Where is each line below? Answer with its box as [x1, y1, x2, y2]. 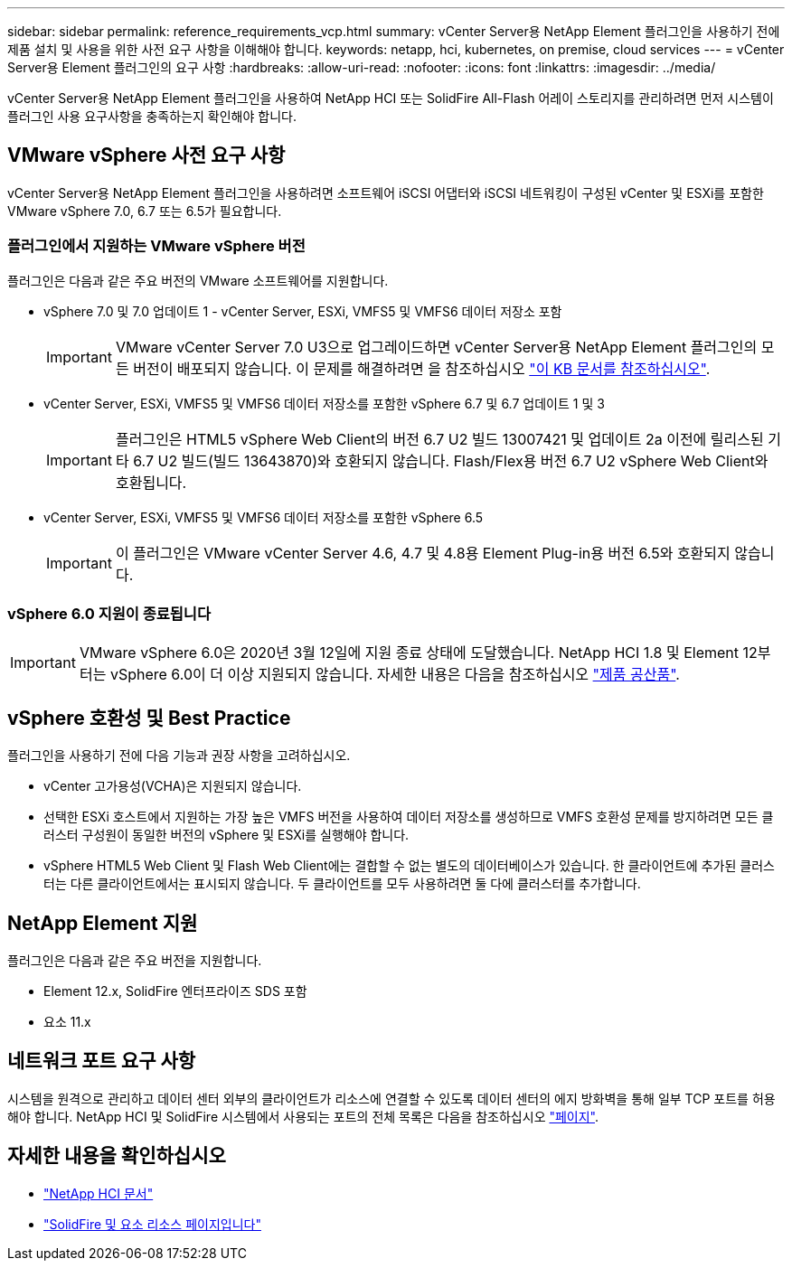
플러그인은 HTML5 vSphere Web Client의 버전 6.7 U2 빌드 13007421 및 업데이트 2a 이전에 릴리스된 [115, 429, 764, 448]
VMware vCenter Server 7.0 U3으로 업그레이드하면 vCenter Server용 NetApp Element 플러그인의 [115, 337, 758, 356]
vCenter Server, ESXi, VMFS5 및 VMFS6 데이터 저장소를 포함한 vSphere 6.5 [43, 509, 484, 525]
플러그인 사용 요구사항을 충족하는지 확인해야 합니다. [7, 108, 297, 124]
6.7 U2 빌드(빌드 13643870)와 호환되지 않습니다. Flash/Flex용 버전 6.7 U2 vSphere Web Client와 [133, 451, 768, 470]
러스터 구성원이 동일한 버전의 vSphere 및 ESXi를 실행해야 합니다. [43, 827, 410, 843]
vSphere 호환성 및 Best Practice [7, 706, 291, 729]
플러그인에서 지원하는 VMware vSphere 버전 [7, 237, 306, 256]
